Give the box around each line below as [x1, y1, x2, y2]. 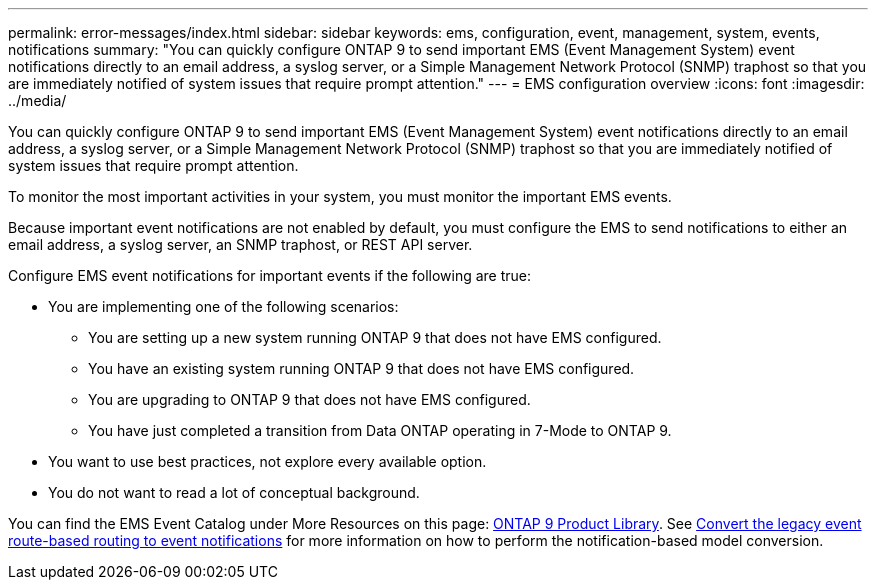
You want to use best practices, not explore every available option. [48, 453, 487, 470]
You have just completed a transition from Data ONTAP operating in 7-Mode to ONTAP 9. [88, 422, 672, 439]
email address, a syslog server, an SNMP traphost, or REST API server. [8, 236, 473, 253]
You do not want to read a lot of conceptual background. [48, 484, 420, 501]
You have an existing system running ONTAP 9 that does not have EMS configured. [88, 360, 635, 377]
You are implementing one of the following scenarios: [48, 298, 399, 315]
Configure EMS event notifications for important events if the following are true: [8, 267, 532, 284]
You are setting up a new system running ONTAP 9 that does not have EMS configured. [88, 329, 662, 346]
